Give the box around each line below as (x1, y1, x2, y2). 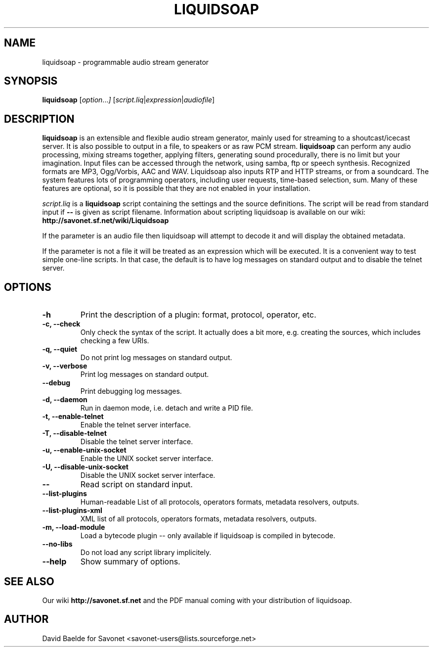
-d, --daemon (42, 395, 87, 404)
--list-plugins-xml (42, 506, 102, 515)
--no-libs (42, 540, 73, 549)
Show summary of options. (80, 557, 180, 567)
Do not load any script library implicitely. (80, 548, 212, 557)
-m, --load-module (42, 523, 105, 532)
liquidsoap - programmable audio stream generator (42, 57, 209, 66)
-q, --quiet (42, 345, 78, 354)
